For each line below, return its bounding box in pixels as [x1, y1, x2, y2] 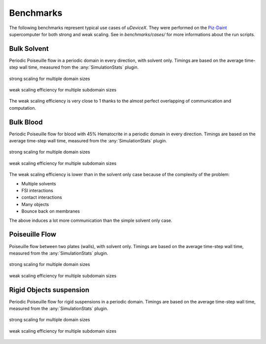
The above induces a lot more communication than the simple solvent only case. [9, 217, 172, 223]
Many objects [21, 201, 49, 207]
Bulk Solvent [9, 44, 49, 53]
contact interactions [21, 194, 63, 200]
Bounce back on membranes [21, 208, 80, 215]
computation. [9, 105, 36, 111]
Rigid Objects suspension [9, 286, 90, 294]
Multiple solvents [21, 180, 56, 186]
